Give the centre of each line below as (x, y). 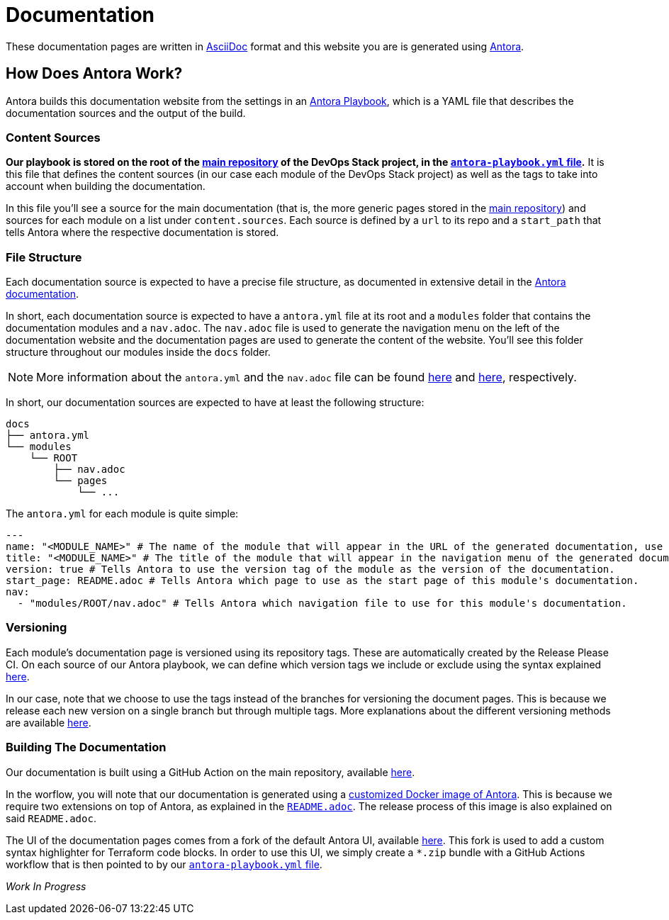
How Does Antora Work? (94, 74)
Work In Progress (46, 886)
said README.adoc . (51, 818)
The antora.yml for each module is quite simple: (122, 514)
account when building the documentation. (106, 186)
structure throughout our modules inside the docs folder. (138, 352)
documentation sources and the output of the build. (126, 113)
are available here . (49, 722)
